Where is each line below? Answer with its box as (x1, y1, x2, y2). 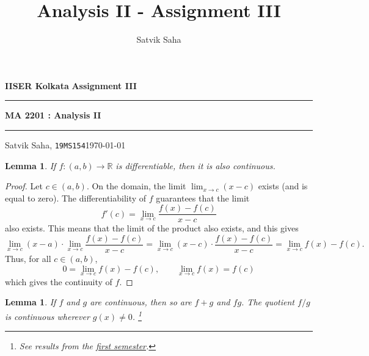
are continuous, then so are (90, 296, 192, 308)
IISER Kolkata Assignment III (5, 79, 137, 92)
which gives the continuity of (5, 275, 112, 288)
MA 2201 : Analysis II (5, 109, 101, 122)
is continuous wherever (5, 310, 90, 322)
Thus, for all (5, 252, 51, 265)
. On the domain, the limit (86, 180, 186, 192)
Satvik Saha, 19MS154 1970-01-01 (5, 138, 126, 151)
